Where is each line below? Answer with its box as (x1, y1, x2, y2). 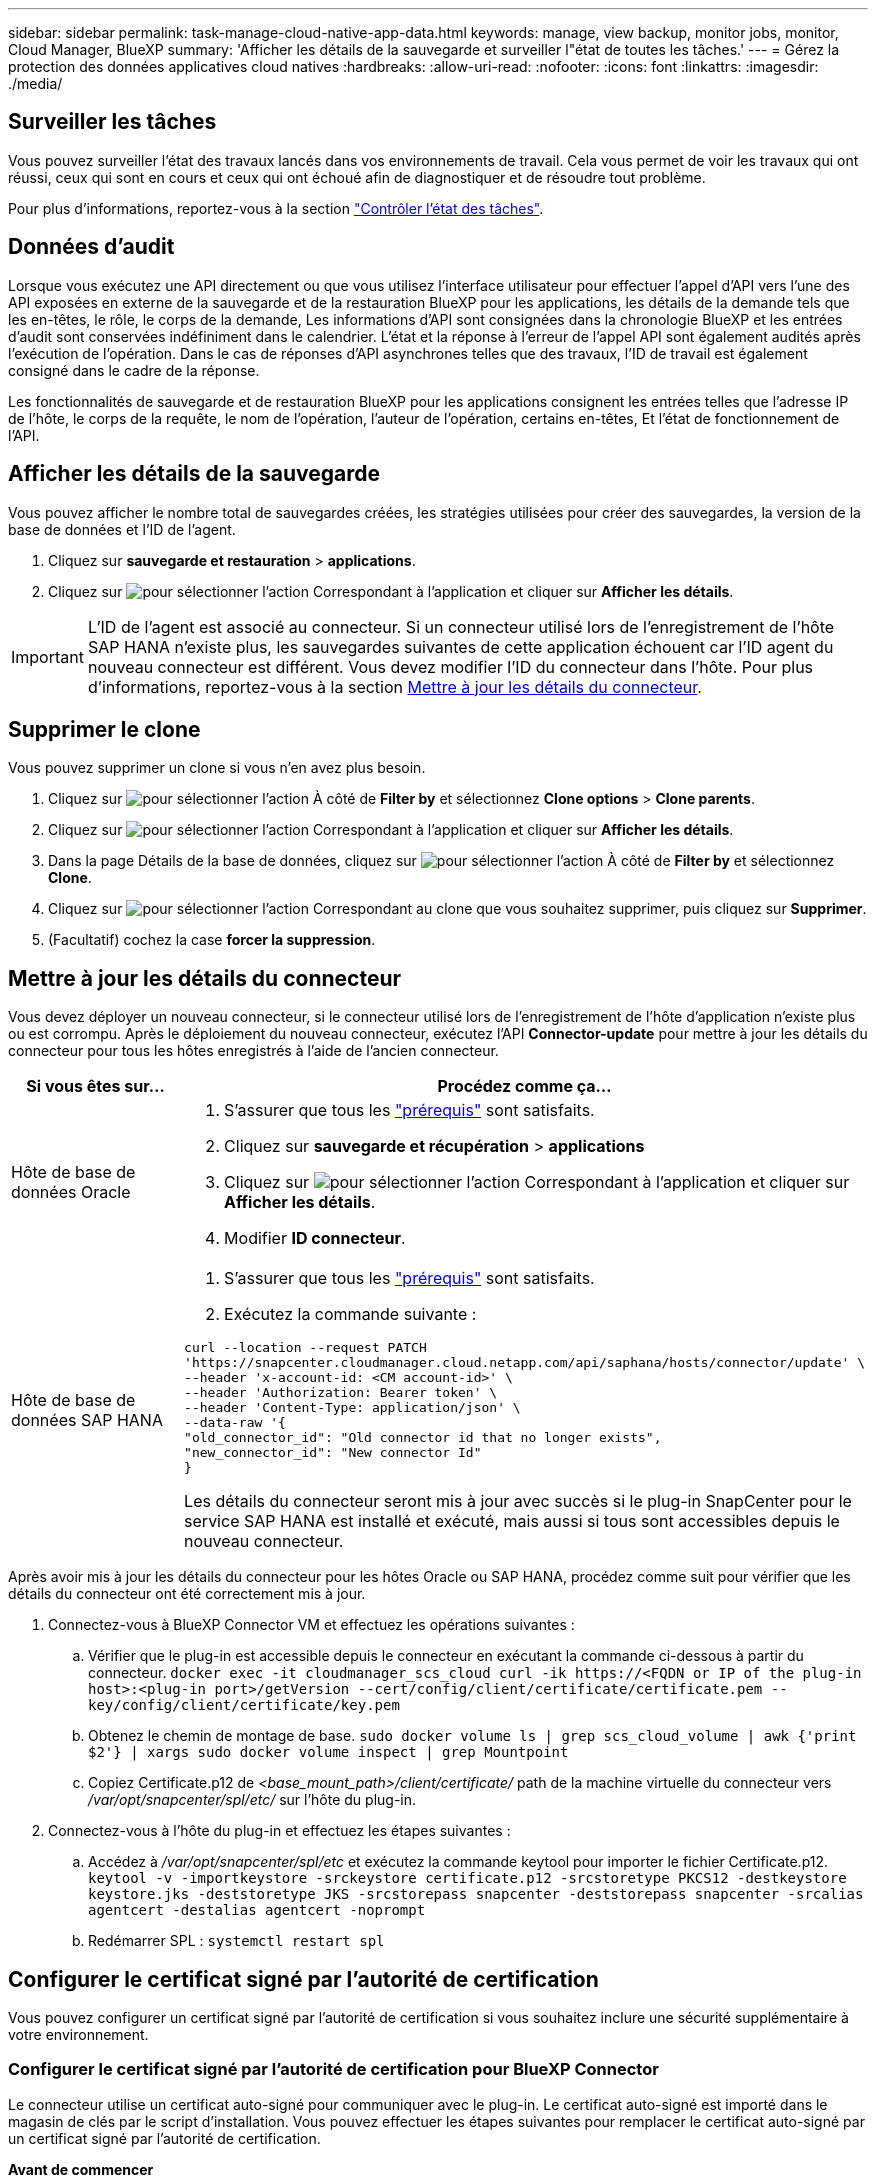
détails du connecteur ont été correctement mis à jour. (8, 1585, 366, 1603)
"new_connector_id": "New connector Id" (184, 1445, 482, 1461)
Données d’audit (8, 234, 175, 260)
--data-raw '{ (184, 1415, 286, 1431)
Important (11, 646, 84, 667)
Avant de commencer (8, 2160, 154, 2178)
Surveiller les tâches (8, 109, 217, 135)
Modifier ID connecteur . (224, 1228, 406, 1249)
